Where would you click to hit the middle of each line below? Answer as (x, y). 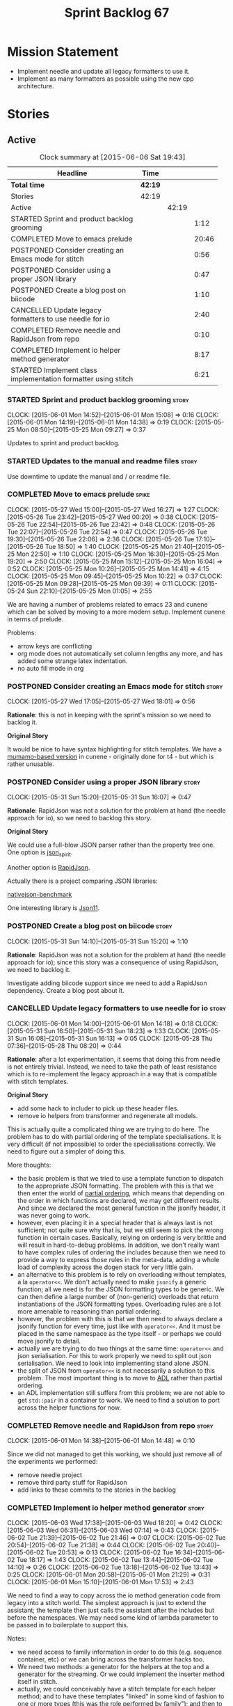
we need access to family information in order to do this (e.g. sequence (120, 1652)
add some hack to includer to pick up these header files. (98, 1108)
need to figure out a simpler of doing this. (67, 1151)
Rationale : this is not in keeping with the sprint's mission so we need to (109, 715)
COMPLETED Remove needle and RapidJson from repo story (110, 1426)
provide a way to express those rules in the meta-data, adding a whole (118, 1259)
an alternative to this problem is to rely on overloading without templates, (122, 1274)
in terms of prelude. (35, 619)
